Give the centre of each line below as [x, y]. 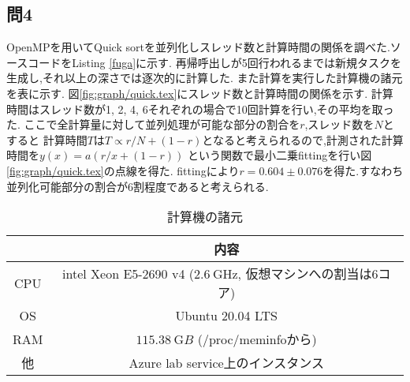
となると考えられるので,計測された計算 [303, 139]
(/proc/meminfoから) [257, 339]
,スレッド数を [339, 124]
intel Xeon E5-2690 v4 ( [128, 274]
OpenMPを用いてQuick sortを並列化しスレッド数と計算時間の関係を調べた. [198, 47]
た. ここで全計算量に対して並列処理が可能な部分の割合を [153, 124]
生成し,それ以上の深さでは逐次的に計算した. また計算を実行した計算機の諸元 [205, 78]
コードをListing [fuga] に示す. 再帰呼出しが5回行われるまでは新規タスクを [214, 62]
